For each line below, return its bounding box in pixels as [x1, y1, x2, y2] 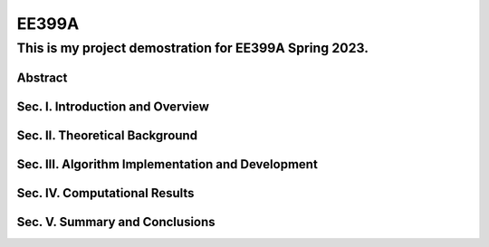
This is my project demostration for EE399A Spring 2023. [16, 40, 369, 56]
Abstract [16, 70, 68, 85]
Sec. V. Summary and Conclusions [16, 214, 216, 230]
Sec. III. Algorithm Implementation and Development [16, 157, 319, 172]
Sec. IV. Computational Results [16, 185, 195, 201]
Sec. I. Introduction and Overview [16, 99, 210, 114]
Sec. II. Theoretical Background [16, 128, 198, 143]
